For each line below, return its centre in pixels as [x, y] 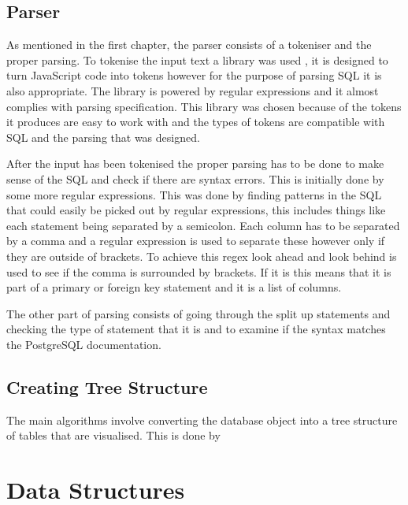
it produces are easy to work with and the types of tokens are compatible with [196, 122]
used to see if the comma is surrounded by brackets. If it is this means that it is [199, 271]
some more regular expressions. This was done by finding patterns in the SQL [194, 194]
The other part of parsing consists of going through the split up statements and [198, 313]
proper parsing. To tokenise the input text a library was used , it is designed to [197, 59]
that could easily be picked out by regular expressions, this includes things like [196, 210]
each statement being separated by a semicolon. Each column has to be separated [203, 225]
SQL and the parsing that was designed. [103, 137]
